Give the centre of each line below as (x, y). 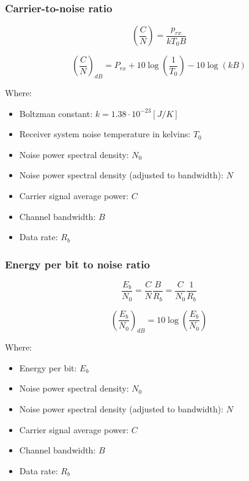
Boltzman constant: (56, 113)
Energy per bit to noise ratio (77, 264)
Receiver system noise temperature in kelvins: (105, 134)
